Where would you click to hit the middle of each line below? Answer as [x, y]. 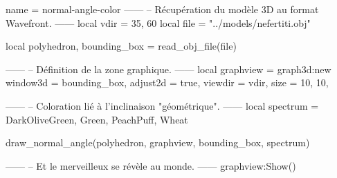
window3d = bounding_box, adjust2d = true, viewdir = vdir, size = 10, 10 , [167, 82]
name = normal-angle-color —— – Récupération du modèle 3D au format [162, 9]
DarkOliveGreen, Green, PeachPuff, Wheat [97, 119]
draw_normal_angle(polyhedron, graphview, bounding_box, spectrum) [158, 142]
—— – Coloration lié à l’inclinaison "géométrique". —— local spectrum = [162, 105]
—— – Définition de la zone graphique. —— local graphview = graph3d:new [168, 69]
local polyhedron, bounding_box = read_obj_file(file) [121, 46]
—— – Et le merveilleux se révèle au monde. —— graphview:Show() [151, 165]
